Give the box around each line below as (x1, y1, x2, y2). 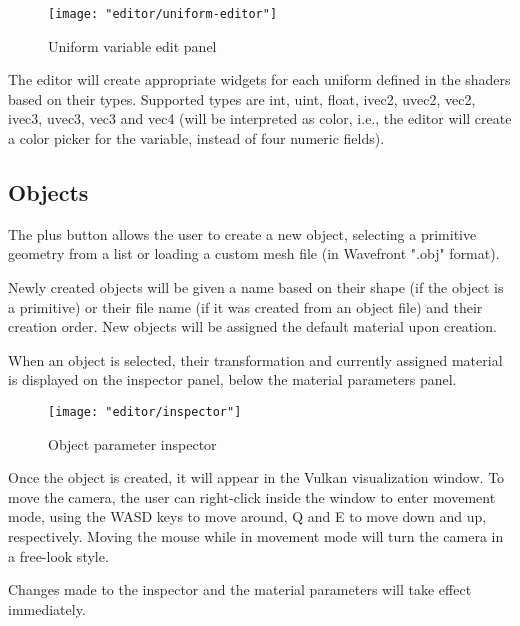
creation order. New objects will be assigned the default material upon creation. (8, 316, 497, 337)
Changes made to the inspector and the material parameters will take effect (8, 579, 472, 600)
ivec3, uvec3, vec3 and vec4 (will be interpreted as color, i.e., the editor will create (8, 108, 512, 129)
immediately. (8, 598, 86, 619)
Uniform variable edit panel (48, 35, 217, 56)
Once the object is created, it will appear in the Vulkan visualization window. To (8, 467, 505, 488)
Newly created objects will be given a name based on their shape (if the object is (8, 277, 504, 298)
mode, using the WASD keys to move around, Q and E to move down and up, (8, 506, 487, 527)
